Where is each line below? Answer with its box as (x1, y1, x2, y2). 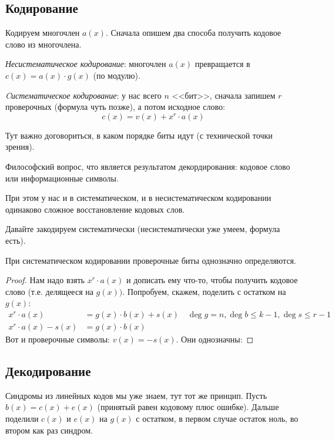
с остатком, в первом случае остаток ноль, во (136, 412, 299, 424)
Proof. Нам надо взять (5, 274, 85, 286)
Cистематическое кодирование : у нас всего (5, 89, 162, 101)
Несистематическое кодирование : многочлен (5, 58, 166, 70)
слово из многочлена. (5, 38, 82, 50)
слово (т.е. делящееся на (5, 285, 93, 297)
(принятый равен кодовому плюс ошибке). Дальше (97, 401, 279, 413)
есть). (5, 234, 26, 246)
